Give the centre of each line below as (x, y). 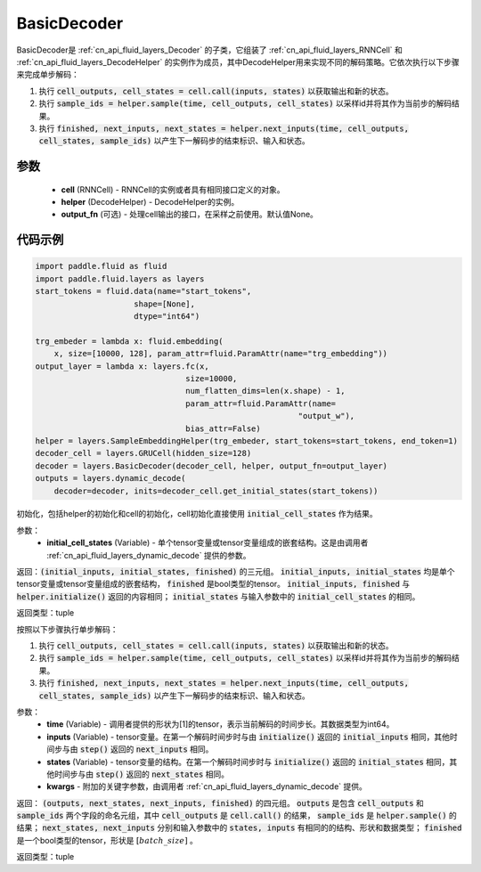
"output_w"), (326, 416)
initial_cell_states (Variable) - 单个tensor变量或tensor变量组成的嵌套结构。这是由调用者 (208, 542)
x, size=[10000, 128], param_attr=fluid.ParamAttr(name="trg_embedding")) (220, 354)
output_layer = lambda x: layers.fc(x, (122, 366)
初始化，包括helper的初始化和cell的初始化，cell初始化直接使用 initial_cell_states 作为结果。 (197, 514)
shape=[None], (165, 304)
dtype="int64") (167, 317)
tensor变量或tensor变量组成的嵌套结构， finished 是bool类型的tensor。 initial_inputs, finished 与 (213, 584)
